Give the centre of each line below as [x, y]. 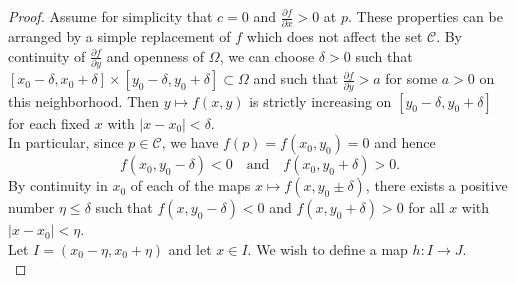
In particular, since [66, 142]
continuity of [47, 55]
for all [426, 207]
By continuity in [58, 185]
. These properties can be [425, 16]
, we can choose [267, 55]
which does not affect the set [334, 36]
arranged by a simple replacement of [119, 36]
